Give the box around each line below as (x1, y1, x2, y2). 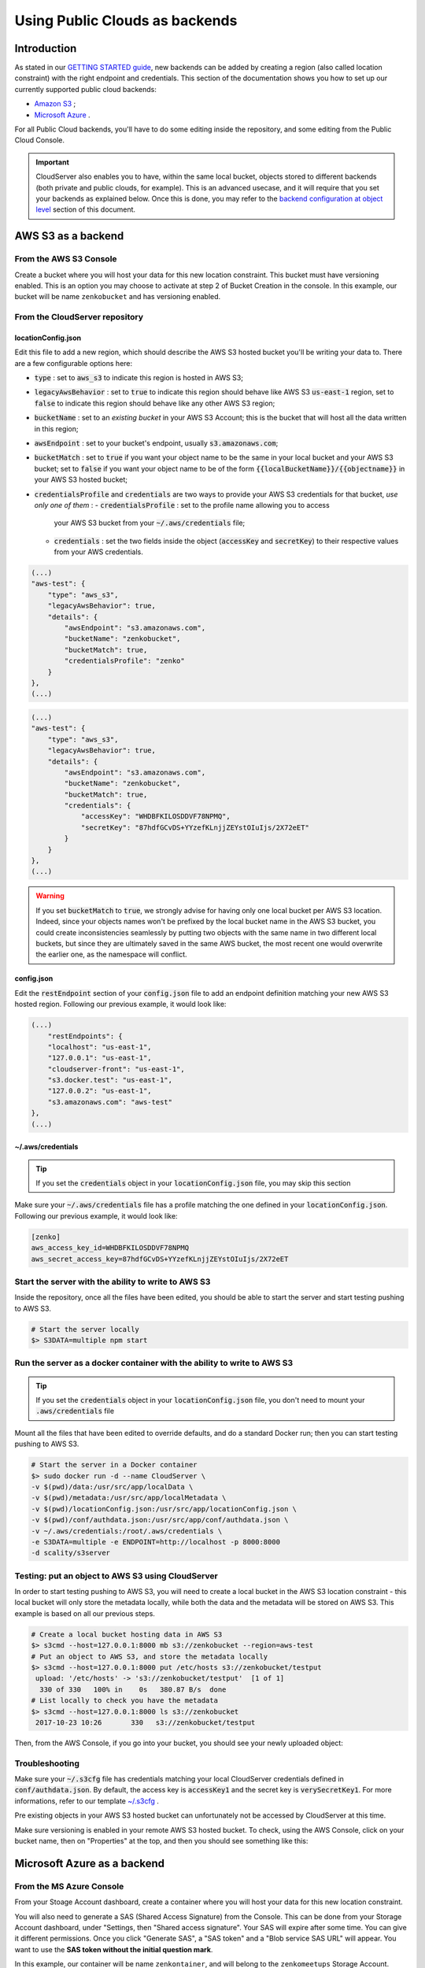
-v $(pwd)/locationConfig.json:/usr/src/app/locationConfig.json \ (31, 1504, 297, 1513)
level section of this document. (35, 205, 136, 214)
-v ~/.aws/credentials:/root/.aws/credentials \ (31, 1526, 223, 1535)
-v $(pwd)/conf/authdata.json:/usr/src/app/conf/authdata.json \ (31, 1515, 289, 1525)
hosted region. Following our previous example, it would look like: (14, 1000, 227, 1009)
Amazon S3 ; (34, 99, 76, 109)
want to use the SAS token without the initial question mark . (14, 1944, 213, 1954)
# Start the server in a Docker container (31, 1460, 198, 1470)
